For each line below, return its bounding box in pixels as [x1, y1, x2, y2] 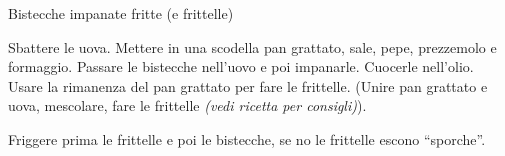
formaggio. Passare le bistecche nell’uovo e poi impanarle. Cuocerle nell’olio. [8, 56, 474, 77]
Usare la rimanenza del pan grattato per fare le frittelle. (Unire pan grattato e [8, 75, 488, 96]
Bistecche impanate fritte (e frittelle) [8, 3, 234, 23]
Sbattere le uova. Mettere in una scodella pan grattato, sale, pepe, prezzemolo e [8, 36, 497, 57]
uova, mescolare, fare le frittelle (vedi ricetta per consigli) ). [8, 95, 367, 116]
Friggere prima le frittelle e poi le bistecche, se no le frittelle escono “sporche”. [8, 128, 486, 149]
